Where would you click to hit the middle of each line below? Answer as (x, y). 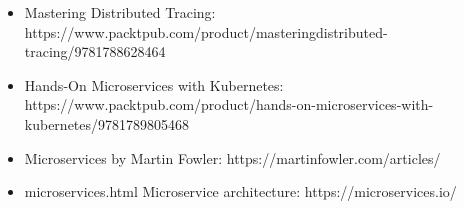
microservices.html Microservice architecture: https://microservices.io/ (240, 191)
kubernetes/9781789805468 (107, 123)
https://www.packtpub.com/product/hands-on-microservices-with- (229, 104)
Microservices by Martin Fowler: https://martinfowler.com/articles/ (232, 157)
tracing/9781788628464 (95, 51)
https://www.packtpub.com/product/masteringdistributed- (206, 31)
